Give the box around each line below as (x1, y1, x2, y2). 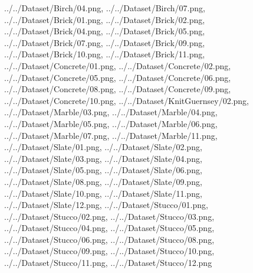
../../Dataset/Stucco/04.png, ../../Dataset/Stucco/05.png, (4, 222, 215, 234)
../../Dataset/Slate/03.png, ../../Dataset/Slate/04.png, (4, 152, 202, 164)
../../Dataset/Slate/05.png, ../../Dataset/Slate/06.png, (4, 164, 202, 176)
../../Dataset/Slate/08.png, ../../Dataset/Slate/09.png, (4, 175, 202, 187)
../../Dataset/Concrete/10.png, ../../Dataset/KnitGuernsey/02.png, (4, 94, 249, 106)
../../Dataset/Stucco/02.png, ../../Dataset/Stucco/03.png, (4, 210, 215, 222)
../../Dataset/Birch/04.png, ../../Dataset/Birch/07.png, (4, 2, 205, 14)
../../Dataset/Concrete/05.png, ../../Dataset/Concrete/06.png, (4, 71, 231, 83)
